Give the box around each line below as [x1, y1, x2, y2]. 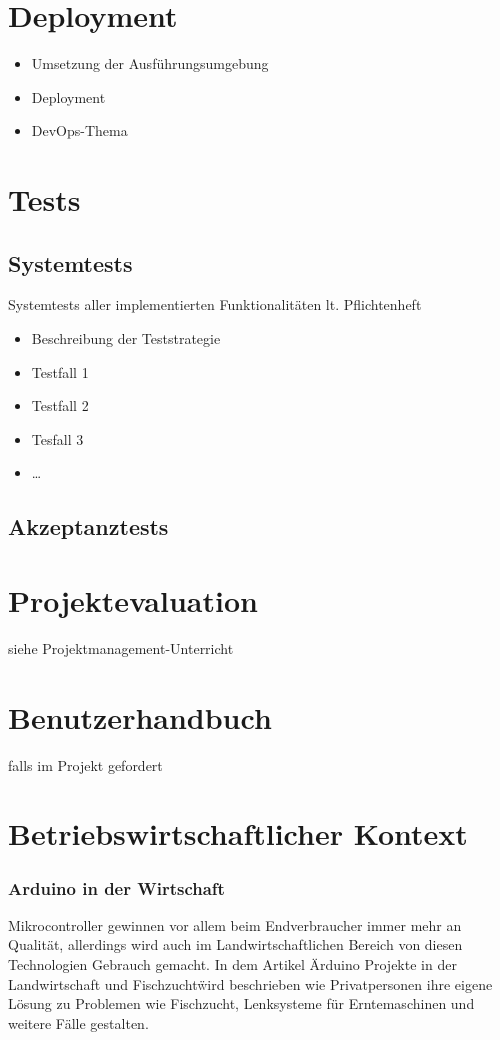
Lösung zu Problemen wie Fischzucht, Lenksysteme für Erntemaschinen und [8, 993, 475, 1014]
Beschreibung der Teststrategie [31, 328, 221, 349]
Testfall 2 [31, 395, 89, 416]
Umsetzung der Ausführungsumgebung [31, 53, 269, 74]
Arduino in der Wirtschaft [8, 875, 225, 900]
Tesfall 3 [31, 428, 84, 449]
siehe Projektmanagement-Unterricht [8, 637, 234, 658]
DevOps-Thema [31, 120, 128, 141]
